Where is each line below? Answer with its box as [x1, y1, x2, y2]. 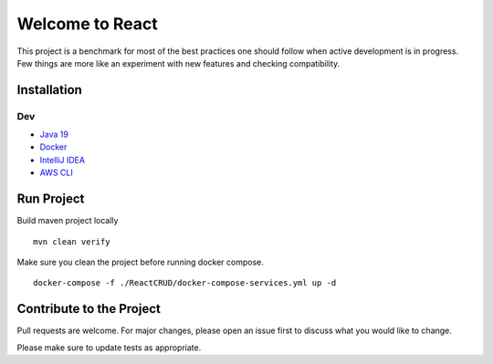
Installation [16, 82, 82, 98]
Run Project [16, 192, 85, 207]
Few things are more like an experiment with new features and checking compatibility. [16, 57, 341, 68]
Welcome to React [16, 14, 159, 34]
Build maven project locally [16, 215, 119, 226]
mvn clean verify [33, 236, 110, 246]
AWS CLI [39, 167, 73, 178]
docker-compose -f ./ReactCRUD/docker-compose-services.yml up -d [33, 278, 337, 288]
